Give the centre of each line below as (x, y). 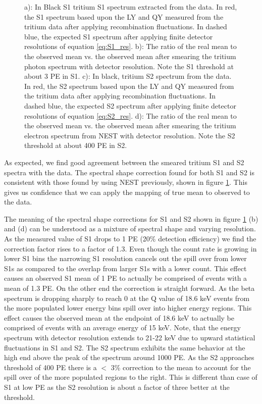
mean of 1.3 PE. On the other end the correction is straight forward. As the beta (129, 288)
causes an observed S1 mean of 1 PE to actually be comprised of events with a (126, 278)
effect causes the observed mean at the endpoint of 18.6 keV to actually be (119, 317)
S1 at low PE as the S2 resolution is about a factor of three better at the (117, 387)
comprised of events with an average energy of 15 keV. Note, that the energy (122, 327)
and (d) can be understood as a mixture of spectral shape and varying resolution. (130, 229)
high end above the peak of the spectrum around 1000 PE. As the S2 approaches (129, 357)
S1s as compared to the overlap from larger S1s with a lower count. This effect (125, 268)
